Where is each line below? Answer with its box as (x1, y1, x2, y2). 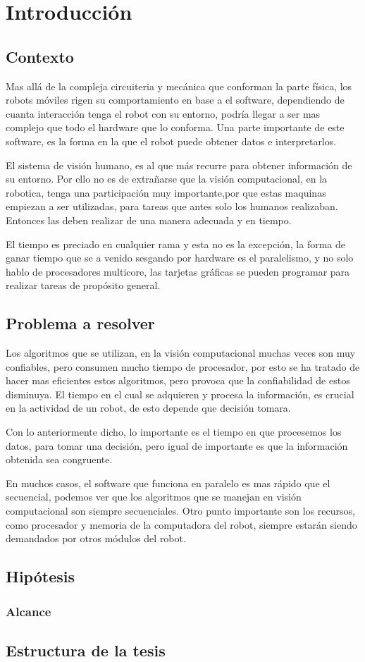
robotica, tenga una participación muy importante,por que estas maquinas (6, 185, 326, 200)
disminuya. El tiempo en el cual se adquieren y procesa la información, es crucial (6, 386, 354, 401)
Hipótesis (6, 565, 75, 587)
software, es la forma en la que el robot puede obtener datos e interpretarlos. (6, 133, 337, 148)
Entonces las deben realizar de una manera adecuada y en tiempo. (6, 212, 292, 227)
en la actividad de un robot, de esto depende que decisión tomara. (6, 400, 291, 415)
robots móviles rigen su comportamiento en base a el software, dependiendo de (6, 92, 345, 107)
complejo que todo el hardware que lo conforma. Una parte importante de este (6, 120, 345, 135)
